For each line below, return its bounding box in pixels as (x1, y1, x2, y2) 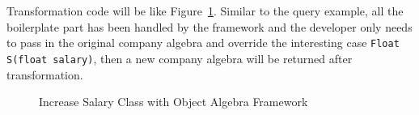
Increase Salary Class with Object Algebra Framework (39, 93, 308, 110)
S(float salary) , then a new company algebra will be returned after (6, 49, 353, 66)
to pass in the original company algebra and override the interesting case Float (6, 34, 400, 51)
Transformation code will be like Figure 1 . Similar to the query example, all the (6, 2, 404, 19)
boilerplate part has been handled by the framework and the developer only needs (6, 18, 413, 35)
